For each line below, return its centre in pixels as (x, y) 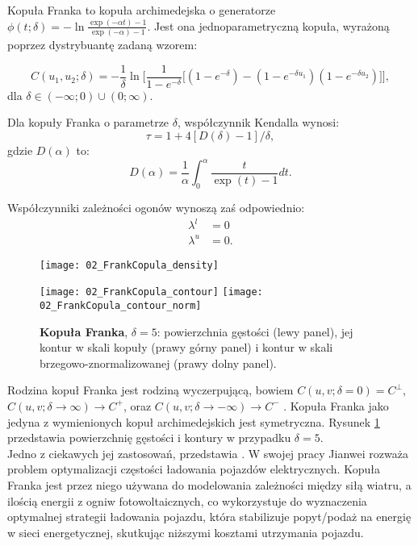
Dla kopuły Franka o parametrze (88, 122)
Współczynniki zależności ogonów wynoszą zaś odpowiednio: (156, 207)
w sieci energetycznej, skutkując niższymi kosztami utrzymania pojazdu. (186, 532)
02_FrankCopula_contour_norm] (121, 305)
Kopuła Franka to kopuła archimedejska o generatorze (142, 10)
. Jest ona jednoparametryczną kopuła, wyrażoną (268, 25)
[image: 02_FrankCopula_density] (129, 265)
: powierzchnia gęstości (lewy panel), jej (255, 331)
